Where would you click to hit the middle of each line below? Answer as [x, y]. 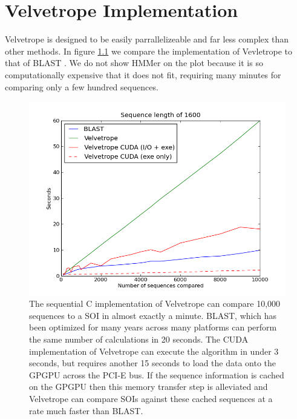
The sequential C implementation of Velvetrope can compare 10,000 [155, 303]
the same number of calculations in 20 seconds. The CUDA [139, 339]
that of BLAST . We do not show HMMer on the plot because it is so [134, 63]
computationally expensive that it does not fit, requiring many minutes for [143, 74]
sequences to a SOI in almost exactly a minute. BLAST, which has [153, 315]
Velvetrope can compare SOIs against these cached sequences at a [151, 398]
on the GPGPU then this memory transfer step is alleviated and [148, 387]
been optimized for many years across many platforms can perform [153, 327]
